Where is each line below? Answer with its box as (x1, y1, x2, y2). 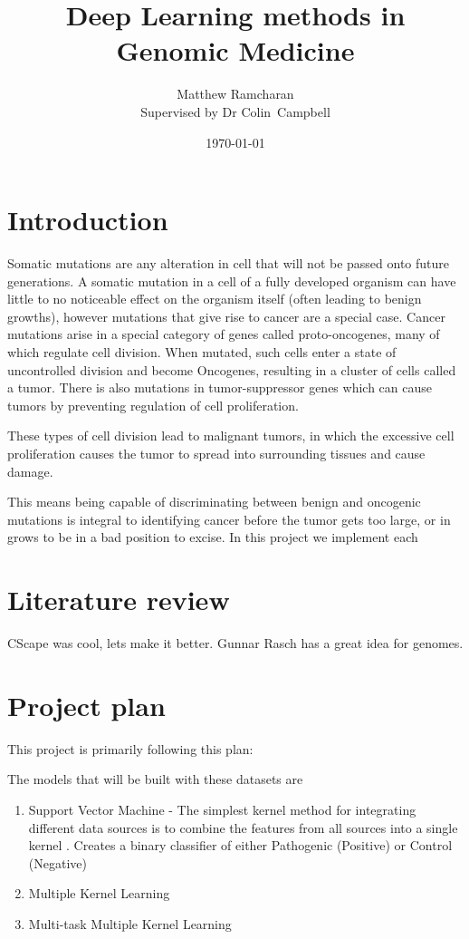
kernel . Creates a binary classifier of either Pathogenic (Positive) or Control (28, 836, 453, 855)
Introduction (7, 201, 168, 238)
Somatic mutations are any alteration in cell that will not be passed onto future (7, 254, 450, 273)
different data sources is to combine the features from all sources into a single (28, 818, 458, 837)
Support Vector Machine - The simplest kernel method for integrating (28, 799, 416, 818)
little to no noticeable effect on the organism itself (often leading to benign (7, 289, 422, 308)
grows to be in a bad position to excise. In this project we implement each (7, 528, 418, 547)
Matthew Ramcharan (177, 84, 294, 103)
